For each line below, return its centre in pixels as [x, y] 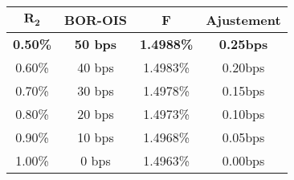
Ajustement [243, 20]
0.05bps [243, 137]
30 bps [96, 90]
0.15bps [243, 90]
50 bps [96, 44]
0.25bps [243, 44]
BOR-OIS [96, 20]
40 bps [96, 67]
